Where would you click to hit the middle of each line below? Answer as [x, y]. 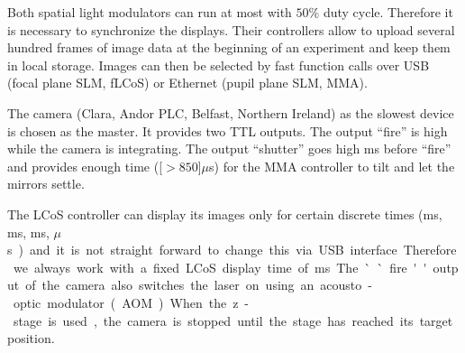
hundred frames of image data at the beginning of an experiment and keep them [229, 47]
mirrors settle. [46, 184]
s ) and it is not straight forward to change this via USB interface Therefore [232, 250]
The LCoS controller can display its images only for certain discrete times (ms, [225, 214]
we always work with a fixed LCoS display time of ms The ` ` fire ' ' [220, 267]
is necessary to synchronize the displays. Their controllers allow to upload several [231, 29]
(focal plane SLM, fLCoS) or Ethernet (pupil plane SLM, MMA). [187, 83]
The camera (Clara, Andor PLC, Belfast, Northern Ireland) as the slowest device [231, 112]
